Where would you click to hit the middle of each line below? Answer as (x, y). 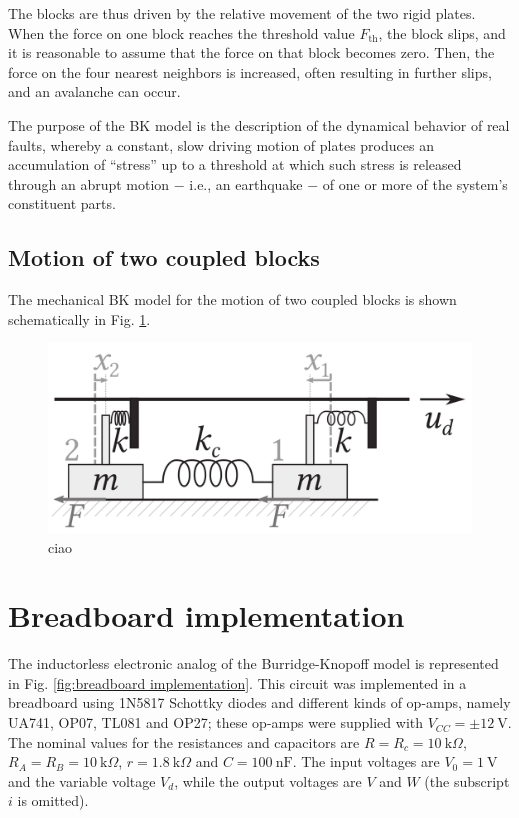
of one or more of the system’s (415, 183)
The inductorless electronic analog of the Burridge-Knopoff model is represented (253, 663)
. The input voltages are (366, 761)
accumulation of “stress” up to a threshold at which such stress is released (235, 164)
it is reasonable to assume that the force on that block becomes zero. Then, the (251, 52)
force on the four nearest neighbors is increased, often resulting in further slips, (250, 71)
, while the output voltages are (268, 780)
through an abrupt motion (89, 183)
